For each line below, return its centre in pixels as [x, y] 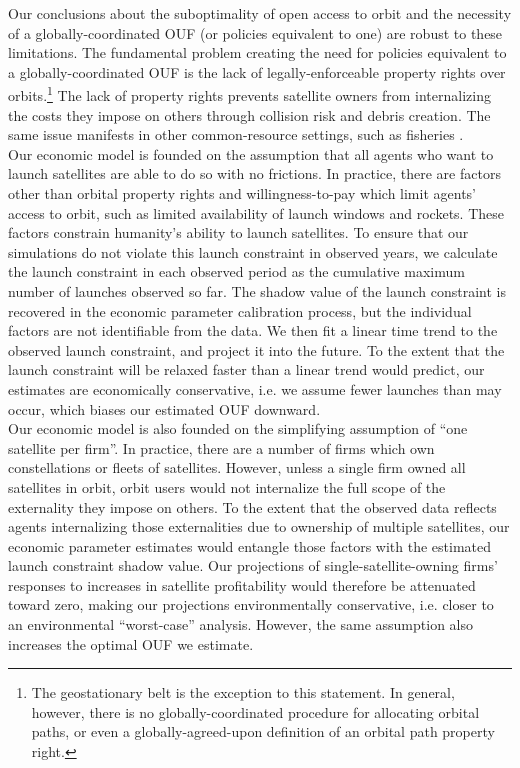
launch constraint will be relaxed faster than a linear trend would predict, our [246, 369]
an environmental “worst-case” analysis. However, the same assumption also [240, 624]
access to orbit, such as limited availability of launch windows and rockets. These [256, 212]
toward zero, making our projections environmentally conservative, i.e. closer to [251, 604]
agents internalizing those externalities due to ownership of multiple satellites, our [259, 526]
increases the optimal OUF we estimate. [131, 643]
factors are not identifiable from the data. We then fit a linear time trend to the [253, 330]
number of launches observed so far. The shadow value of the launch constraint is [257, 290]
